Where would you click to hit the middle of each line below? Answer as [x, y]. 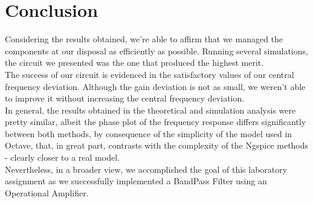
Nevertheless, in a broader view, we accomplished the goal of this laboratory [146, 169]
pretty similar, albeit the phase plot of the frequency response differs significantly [156, 122]
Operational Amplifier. [47, 192]
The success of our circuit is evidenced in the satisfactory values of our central [150, 74]
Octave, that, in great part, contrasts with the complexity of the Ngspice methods [157, 145]
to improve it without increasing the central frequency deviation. [125, 98]
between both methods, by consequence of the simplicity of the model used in [149, 133]
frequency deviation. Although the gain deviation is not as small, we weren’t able [155, 86]
